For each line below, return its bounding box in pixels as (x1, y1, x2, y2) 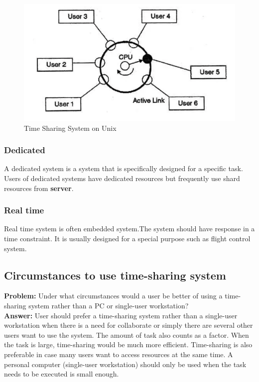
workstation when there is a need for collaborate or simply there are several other (4, 320, 253, 330)
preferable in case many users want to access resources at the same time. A (4, 349, 233, 359)
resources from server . (4, 183, 74, 193)
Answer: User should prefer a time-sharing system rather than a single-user (4, 310, 238, 320)
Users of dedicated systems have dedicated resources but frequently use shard (4, 173, 240, 184)
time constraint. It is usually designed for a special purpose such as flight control (4, 233, 251, 244)
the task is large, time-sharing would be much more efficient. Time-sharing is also (4, 339, 253, 350)
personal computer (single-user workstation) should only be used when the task (4, 359, 247, 369)
